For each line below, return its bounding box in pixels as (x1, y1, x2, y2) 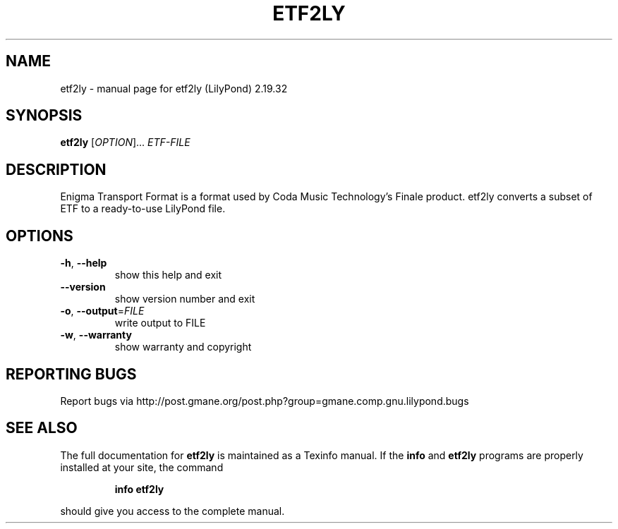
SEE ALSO (6, 419, 78, 437)
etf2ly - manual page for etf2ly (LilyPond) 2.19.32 (60, 82, 288, 95)
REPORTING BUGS (6, 365, 137, 383)
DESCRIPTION (6, 160, 107, 178)
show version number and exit (114, 293, 255, 305)
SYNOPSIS (6, 107, 83, 125)
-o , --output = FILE (60, 305, 145, 317)
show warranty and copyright (114, 341, 252, 353)
